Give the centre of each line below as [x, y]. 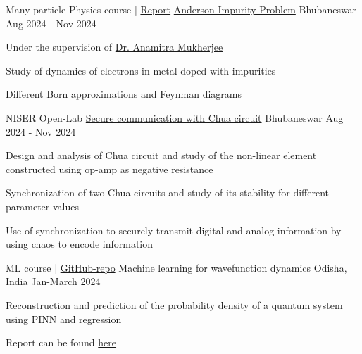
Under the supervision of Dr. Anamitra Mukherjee [114, 47]
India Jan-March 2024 [53, 281]
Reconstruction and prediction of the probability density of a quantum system [174, 304]
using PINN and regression [64, 318]
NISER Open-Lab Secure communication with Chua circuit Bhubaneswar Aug [175, 117]
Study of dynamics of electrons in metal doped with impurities [141, 70]
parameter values [42, 206]
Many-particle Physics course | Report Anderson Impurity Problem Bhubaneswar [181, 9]
